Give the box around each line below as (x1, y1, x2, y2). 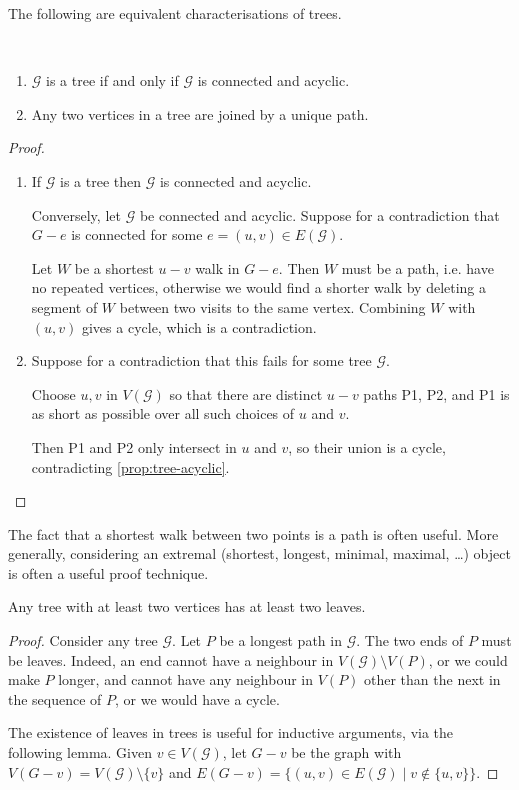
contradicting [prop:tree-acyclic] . (31, 456, 230, 477)
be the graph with (291, 742, 402, 763)
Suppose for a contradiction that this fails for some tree (31, 350, 372, 371)
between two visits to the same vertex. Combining (119, 296, 426, 317)
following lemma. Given (8, 742, 152, 763)
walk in (195, 257, 240, 278)
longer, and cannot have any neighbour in (58, 669, 314, 690)
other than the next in (364, 669, 501, 690)
